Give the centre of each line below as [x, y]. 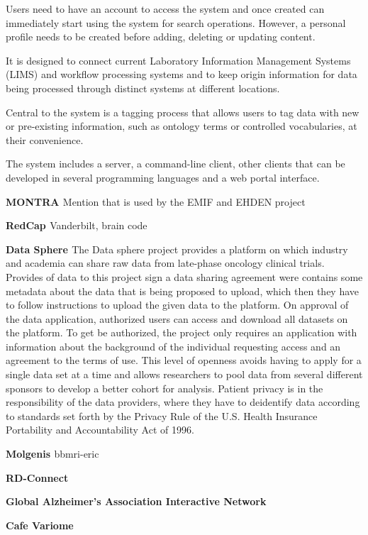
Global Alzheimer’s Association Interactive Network [136, 501]
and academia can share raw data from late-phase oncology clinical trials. [165, 263]
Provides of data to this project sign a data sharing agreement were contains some [184, 276]
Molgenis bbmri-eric [52, 454]
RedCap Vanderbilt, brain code [77, 225]
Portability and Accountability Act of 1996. [100, 430]
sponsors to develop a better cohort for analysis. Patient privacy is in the [165, 388]
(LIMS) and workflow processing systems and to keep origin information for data [182, 74]
